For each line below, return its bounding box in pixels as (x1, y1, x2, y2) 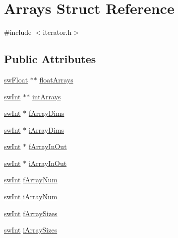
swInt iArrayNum (4, 191, 58, 202)
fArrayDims (28, 108, 64, 118)
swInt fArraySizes (4, 208, 58, 218)
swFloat (4, 74, 28, 84)
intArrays (32, 91, 61, 101)
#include (4, 27, 32, 37)
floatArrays (39, 74, 73, 84)
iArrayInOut (28, 158, 67, 168)
